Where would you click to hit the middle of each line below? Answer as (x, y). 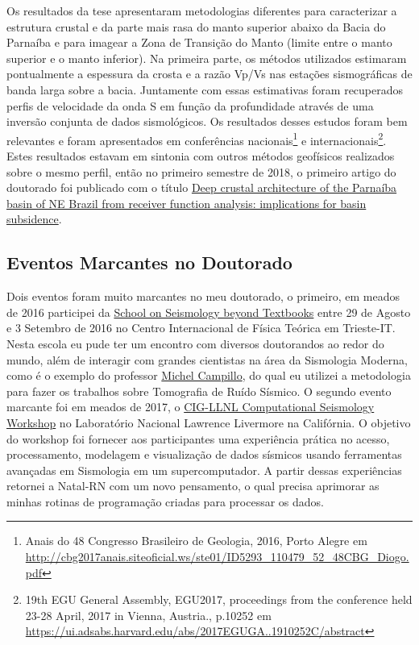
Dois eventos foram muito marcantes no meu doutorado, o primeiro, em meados (203, 296)
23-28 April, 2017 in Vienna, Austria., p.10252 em (148, 615)
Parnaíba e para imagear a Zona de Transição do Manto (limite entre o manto (199, 42)
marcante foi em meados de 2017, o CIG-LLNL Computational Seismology (191, 407)
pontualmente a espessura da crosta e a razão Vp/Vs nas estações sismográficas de (209, 74)
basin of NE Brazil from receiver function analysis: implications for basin (187, 203)
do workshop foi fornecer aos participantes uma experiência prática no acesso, (198, 438)
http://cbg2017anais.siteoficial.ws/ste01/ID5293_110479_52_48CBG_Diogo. (217, 557)
